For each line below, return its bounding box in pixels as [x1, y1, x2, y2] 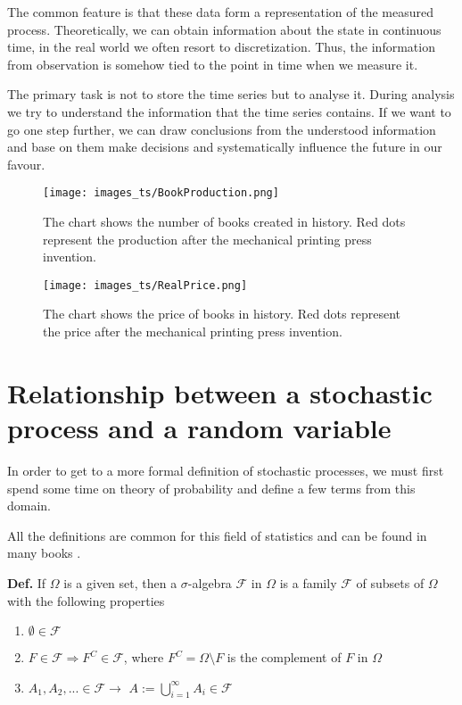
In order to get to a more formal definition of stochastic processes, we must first [7, 460, 444, 479]
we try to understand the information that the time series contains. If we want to [7, 102, 451, 120]
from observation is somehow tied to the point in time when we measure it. [7, 54, 418, 73]
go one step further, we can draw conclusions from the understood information [7, 120, 436, 138]
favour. [7, 154, 45, 173]
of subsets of [356, 573, 425, 592]
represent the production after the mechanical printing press [43, 229, 372, 248]
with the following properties [7, 591, 165, 610]
